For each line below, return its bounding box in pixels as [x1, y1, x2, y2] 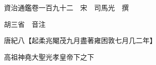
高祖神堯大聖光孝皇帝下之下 [3, 51, 94, 62]
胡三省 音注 [3, 19, 46, 29]
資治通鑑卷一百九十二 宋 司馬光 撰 [3, 2, 129, 12]
